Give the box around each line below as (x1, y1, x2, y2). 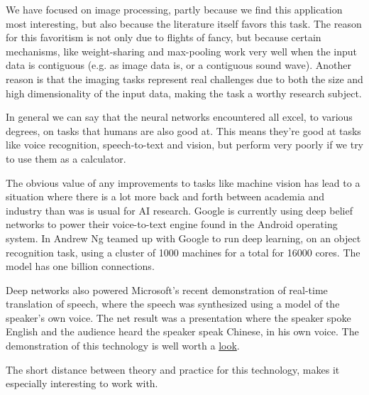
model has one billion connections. (6, 259, 155, 274)
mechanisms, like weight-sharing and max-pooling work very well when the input (6, 43, 358, 58)
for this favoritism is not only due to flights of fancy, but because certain (6, 30, 321, 45)
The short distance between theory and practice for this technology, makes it (6, 362, 340, 377)
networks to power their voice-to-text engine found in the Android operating (6, 217, 338, 232)
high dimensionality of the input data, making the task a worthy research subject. (6, 85, 362, 100)
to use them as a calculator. (6, 151, 126, 166)
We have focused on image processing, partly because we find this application (6, 2, 343, 16)
